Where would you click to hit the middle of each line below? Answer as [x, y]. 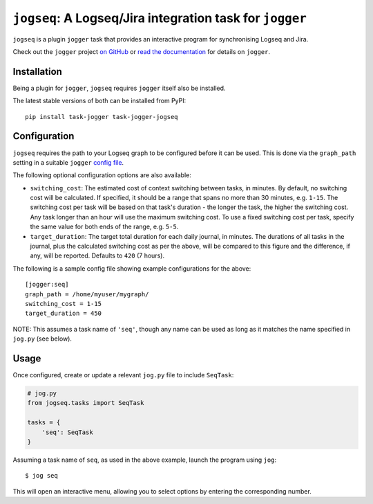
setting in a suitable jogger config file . [68, 162]
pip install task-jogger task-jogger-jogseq [102, 117]
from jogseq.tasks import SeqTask [86, 403]
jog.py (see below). [42, 339]
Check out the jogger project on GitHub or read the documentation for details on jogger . [142, 51]
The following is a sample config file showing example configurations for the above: [132, 268]
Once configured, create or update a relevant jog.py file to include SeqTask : [123, 375]
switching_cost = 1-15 [64, 304]
